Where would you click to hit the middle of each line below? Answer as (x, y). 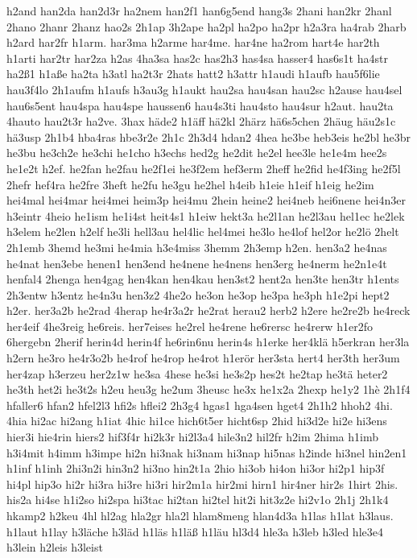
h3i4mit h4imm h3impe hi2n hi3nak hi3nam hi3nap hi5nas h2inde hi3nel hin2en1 (207, 452)
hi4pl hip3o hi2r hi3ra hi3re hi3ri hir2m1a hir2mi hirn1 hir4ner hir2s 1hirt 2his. (202, 484)
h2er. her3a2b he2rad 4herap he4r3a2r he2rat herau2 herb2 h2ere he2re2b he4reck (208, 310)
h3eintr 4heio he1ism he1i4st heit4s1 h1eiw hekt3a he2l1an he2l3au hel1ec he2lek (206, 215)
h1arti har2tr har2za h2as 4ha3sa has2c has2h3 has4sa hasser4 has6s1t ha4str (197, 58)
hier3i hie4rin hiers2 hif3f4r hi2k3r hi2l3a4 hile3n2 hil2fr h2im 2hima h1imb (193, 437)
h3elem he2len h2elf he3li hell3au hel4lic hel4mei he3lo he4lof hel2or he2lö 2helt (203, 231)
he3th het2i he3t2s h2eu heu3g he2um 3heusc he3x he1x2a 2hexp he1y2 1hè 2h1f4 (208, 389)
